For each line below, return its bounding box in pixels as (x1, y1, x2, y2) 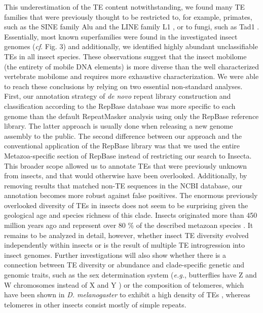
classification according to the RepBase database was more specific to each (4, 100, 236, 111)
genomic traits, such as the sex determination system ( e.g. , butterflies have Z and (4, 269, 257, 280)
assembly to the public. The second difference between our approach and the (4, 130, 242, 141)
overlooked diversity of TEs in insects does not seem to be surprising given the (4, 200, 248, 210)
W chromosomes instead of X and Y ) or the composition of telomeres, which (4, 279, 244, 290)
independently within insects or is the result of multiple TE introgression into (4, 240, 245, 250)
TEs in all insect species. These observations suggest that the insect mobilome (4, 51, 247, 61)
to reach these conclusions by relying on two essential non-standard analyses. (4, 81, 243, 91)
